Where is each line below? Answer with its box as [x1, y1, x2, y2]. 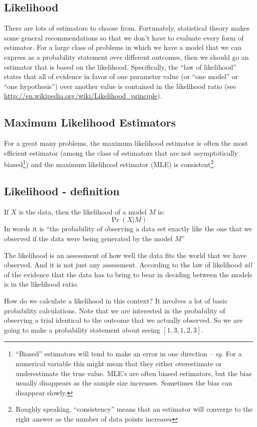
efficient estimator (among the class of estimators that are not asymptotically [4, 147, 238, 158]
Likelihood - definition [4, 183, 120, 198]
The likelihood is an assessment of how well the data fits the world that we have [4, 250, 247, 260]
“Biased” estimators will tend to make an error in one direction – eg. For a [15, 348, 242, 359]
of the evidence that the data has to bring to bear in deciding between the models [4, 269, 253, 279]
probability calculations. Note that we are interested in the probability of [4, 305, 225, 315]
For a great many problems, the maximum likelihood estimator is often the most [4, 138, 248, 148]
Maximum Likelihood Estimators [4, 115, 176, 130]
